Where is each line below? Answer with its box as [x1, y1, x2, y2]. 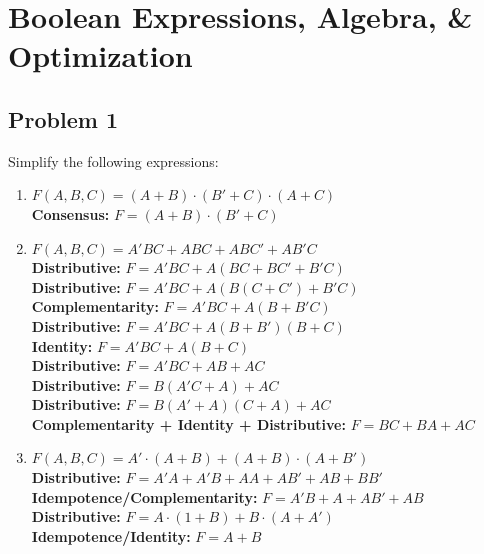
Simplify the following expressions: [8, 150, 219, 171]
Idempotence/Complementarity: [31, 486, 258, 507]
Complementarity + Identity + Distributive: [31, 413, 346, 434]
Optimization [8, 35, 193, 76]
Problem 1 [8, 103, 118, 134]
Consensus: [31, 203, 110, 224]
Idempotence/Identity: [31, 525, 191, 546]
